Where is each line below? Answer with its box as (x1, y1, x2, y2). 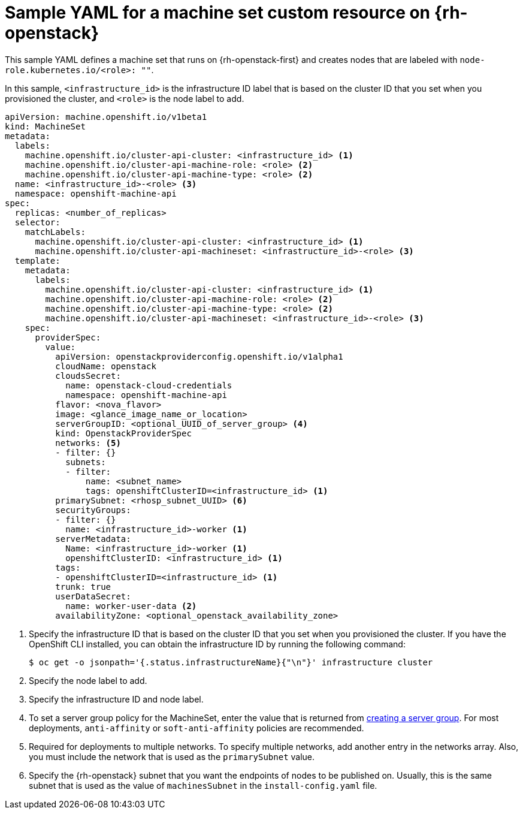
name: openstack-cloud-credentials (65, 380, 232, 390)
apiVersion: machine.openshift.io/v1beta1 (5, 111, 207, 122)
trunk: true (55, 581, 111, 592)
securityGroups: (55, 505, 131, 515)
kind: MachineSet (5, 121, 86, 131)
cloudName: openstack (55, 361, 156, 371)
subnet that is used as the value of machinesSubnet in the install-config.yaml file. (29, 780, 377, 791)
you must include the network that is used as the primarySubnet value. (29, 751, 315, 762)
